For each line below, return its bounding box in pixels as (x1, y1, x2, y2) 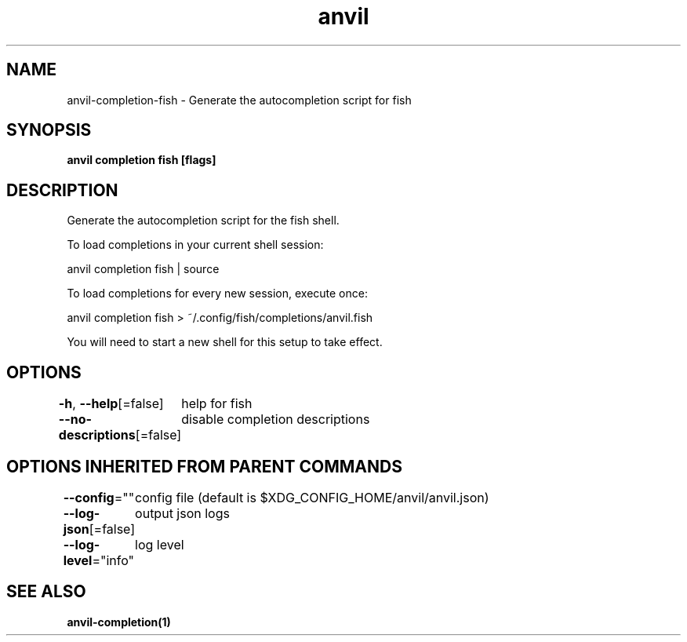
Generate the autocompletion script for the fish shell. (67, 213, 340, 228)
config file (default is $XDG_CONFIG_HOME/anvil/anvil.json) (135, 489, 489, 505)
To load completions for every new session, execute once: (67, 286, 368, 301)
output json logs (135, 505, 230, 521)
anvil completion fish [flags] (67, 153, 216, 167)
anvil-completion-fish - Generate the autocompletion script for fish (67, 93, 412, 107)
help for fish (181, 396, 253, 412)
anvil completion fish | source (67, 262, 220, 276)
